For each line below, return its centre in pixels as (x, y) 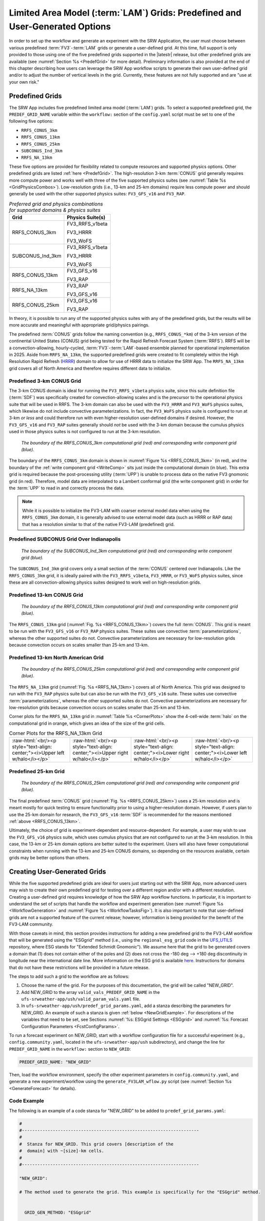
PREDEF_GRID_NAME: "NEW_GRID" (55, 1062)
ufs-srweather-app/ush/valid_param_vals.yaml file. (81, 999)
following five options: (31, 121)
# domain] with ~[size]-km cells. (62, 1151)
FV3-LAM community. (31, 924)
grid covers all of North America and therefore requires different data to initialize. (90, 368)
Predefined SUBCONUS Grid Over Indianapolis (65, 539)
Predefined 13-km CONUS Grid (46, 595)
